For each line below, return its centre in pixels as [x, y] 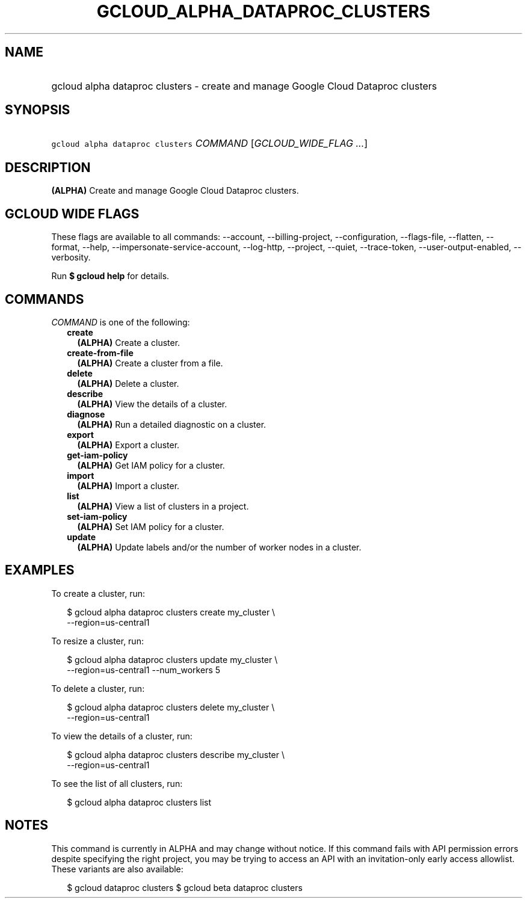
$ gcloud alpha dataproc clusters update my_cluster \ [172, 659]
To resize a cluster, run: [97, 641]
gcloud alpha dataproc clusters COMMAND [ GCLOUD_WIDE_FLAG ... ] [210, 143]
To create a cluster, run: [98, 593]
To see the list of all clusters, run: [117, 783]
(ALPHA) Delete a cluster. [128, 383]
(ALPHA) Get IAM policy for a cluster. [151, 465]
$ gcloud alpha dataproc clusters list [139, 802]
